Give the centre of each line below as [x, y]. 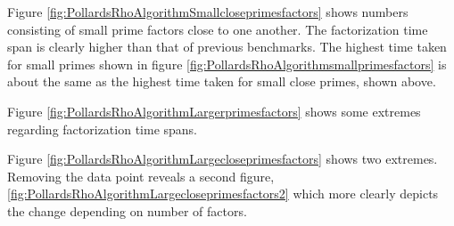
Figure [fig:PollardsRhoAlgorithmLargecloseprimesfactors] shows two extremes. [223, 159]
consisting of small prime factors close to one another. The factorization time [218, 29]
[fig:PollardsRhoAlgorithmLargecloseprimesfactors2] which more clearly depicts [223, 194]
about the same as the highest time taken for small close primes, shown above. [222, 81]
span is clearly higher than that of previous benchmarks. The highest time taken [227, 47]
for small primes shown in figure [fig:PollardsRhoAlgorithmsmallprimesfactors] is [227, 64]
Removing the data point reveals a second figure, [141, 176]
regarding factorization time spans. [103, 129]
